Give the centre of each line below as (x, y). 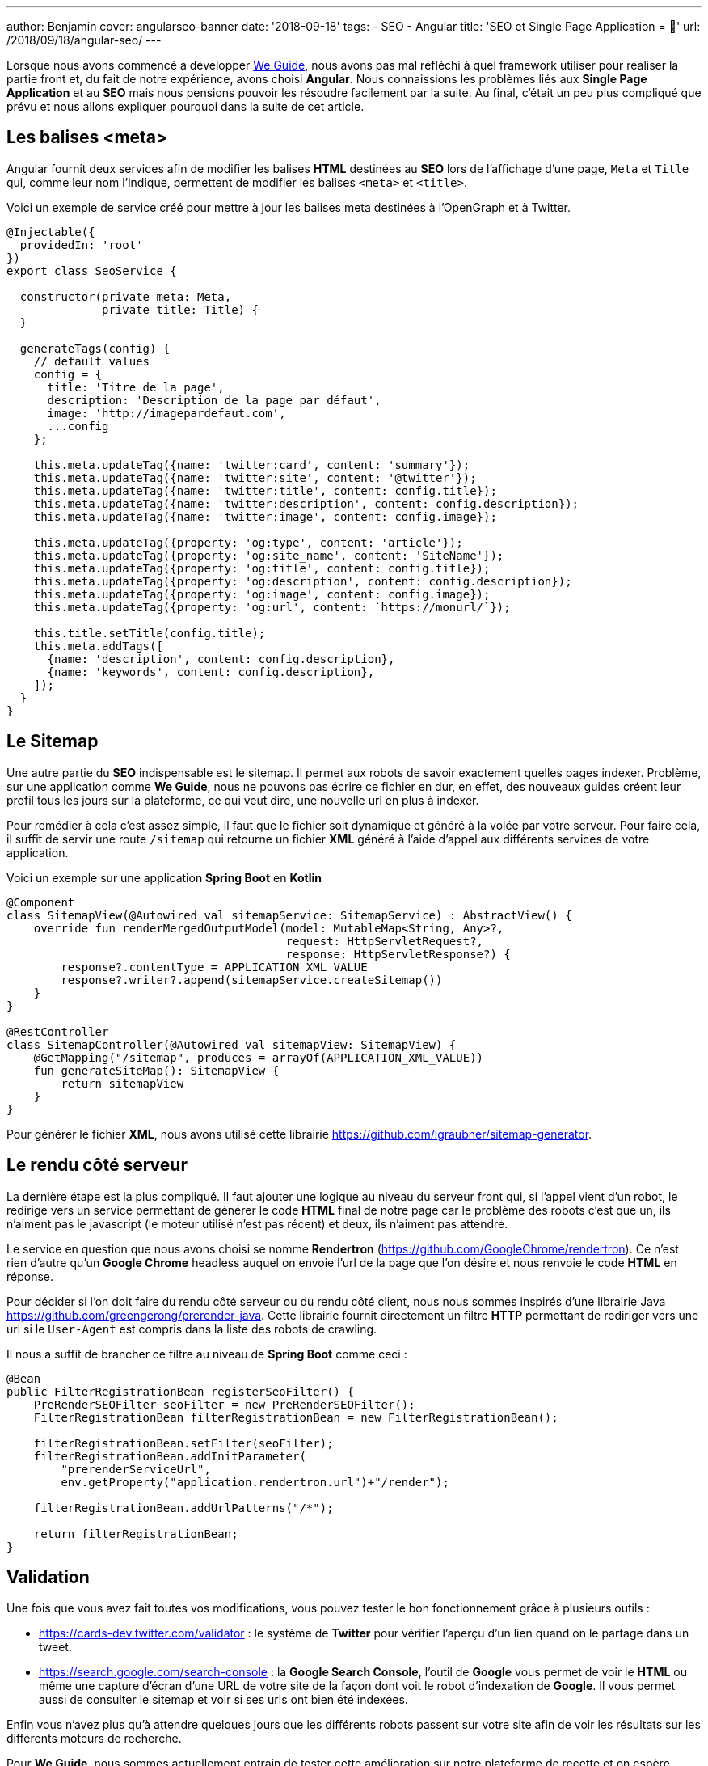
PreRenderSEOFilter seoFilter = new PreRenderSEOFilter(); (224, 1404)
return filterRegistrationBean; (136, 1534)
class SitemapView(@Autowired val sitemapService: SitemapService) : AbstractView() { (289, 915)
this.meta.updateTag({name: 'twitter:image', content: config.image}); (265, 516)
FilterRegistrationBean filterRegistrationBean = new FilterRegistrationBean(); (296, 1417)
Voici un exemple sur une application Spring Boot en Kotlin (164, 877)
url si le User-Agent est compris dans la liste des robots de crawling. (192, 1329)
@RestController (58, 1031)
